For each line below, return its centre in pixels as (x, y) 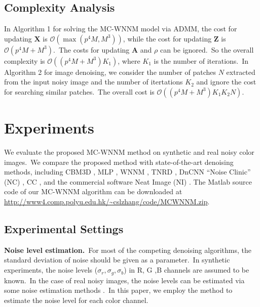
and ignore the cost (226, 82)
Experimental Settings (64, 229)
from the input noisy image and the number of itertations (94, 82)
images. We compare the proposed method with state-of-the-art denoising (119, 162)
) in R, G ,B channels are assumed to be (187, 270)
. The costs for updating (91, 49)
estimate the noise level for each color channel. (76, 300)
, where (129, 60)
